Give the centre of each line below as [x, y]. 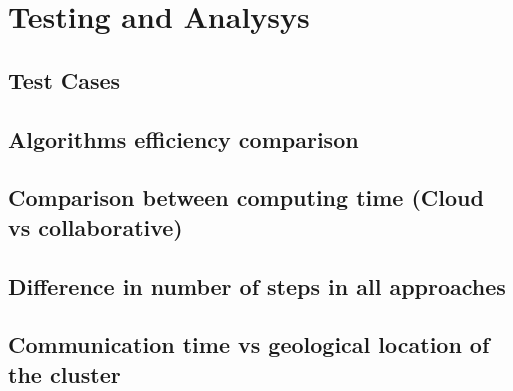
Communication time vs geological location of [249, 344]
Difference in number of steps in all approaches [257, 285]
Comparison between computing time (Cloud [246, 197]
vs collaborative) [95, 226]
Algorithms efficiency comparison [183, 138]
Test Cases [64, 79]
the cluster [64, 373]
